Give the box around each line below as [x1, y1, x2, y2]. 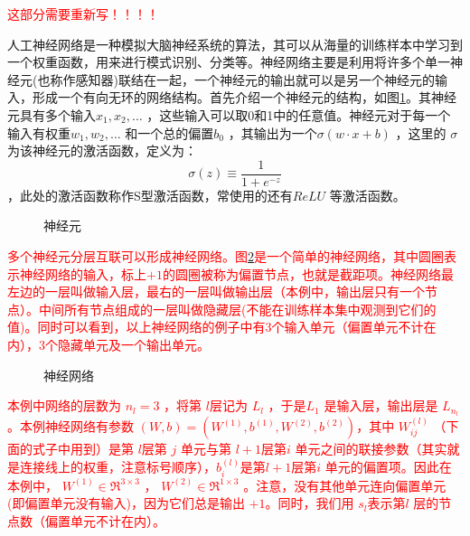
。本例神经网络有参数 [7, 417, 134, 436]
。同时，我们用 [265, 494, 354, 512]
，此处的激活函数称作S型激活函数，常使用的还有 [7, 185, 293, 204]
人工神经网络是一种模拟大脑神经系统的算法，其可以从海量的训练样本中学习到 [7, 34, 463, 53]
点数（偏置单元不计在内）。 [7, 512, 165, 531]
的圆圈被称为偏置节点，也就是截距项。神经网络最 [162, 264, 454, 283]
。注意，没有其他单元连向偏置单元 [243, 475, 446, 494]
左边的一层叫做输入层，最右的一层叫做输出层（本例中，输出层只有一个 [7, 282, 425, 301]
